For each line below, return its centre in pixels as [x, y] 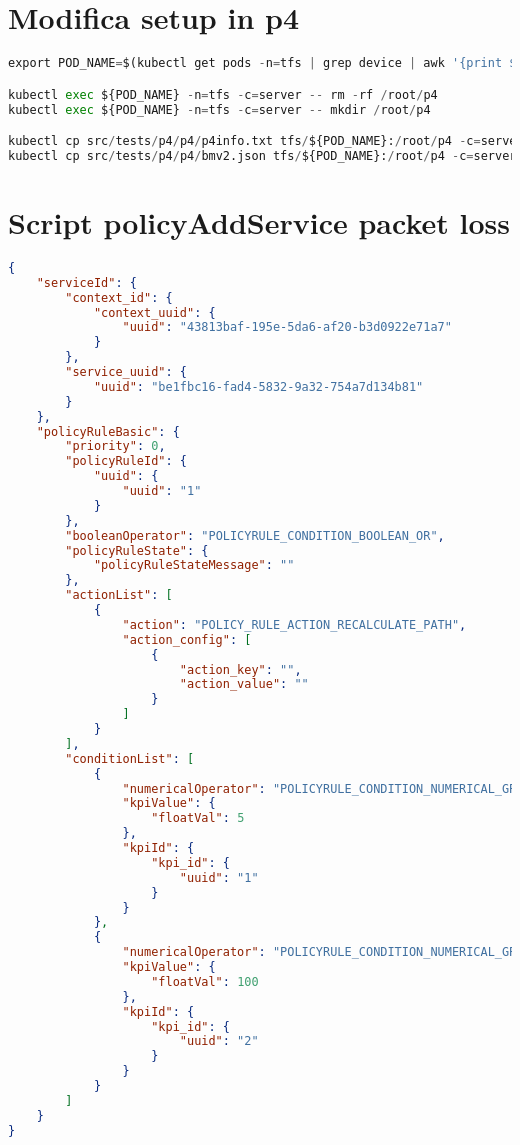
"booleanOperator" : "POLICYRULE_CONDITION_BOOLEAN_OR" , [255, 535]
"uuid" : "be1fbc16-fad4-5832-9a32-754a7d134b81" [258, 386]
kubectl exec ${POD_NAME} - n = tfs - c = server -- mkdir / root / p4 [219, 109]
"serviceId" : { [86, 282]
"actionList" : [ [119, 595]
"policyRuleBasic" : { [108, 431]
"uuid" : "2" [219, 1041]
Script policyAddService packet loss [259, 222]
